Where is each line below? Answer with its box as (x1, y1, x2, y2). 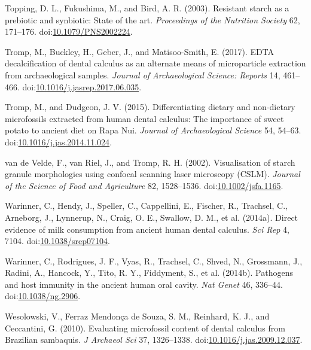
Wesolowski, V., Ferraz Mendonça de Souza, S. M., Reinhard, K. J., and (5, 310, 270, 322)
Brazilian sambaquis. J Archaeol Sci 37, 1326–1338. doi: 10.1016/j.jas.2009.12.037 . (5, 333, 303, 346)
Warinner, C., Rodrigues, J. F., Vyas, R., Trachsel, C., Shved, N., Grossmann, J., (5, 254, 303, 267)
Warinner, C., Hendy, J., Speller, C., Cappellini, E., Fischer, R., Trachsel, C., (5, 199, 288, 212)
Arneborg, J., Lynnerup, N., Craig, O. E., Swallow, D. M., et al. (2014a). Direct (5, 211, 298, 223)
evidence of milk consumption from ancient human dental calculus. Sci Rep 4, (5, 223, 289, 235)
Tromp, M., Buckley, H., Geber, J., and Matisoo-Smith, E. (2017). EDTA (5, 45, 275, 57)
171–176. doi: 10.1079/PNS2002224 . (5, 25, 133, 38)
